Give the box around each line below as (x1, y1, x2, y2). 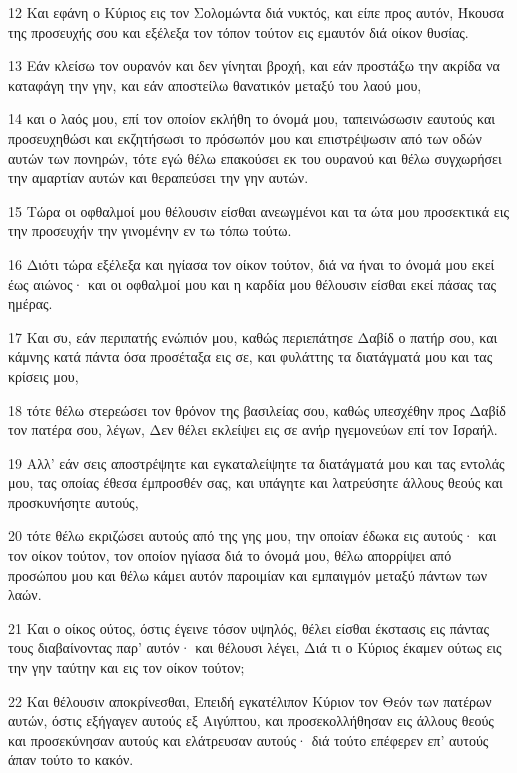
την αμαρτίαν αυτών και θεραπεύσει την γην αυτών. (8, 167, 309, 188)
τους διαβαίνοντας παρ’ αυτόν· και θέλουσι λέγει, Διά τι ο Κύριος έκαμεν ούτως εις (8, 637, 502, 658)
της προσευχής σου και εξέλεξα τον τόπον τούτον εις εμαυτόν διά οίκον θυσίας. (8, 21, 469, 42)
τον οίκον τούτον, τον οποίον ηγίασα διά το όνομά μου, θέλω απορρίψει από (8, 545, 452, 566)
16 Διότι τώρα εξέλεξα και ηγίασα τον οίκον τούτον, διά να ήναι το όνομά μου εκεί (8, 253, 495, 274)
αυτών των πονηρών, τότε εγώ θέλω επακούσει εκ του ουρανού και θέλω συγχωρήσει (8, 147, 502, 168)
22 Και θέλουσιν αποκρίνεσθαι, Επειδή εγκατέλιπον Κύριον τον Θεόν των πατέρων (8, 690, 492, 711)
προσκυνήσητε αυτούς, (8, 491, 139, 512)
